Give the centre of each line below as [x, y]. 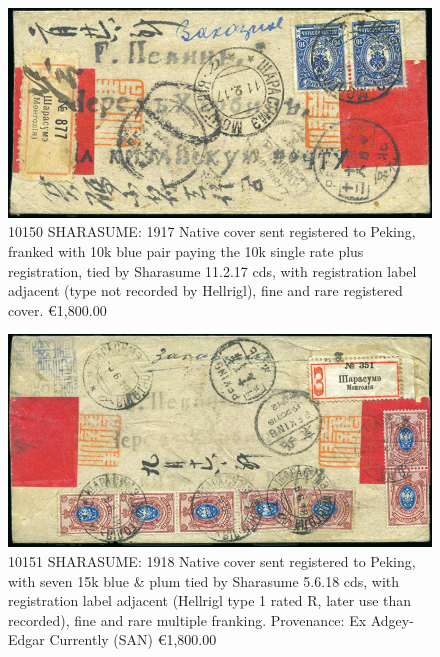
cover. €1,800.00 [57, 309]
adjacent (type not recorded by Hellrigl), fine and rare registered [205, 290]
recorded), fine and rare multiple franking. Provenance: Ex [187, 619]
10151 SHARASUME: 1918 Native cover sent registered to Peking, [212, 561]
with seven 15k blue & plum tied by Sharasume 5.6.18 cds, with [204, 580]
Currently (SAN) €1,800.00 [133, 639]
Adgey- [392, 619]
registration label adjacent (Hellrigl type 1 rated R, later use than [210, 600]
